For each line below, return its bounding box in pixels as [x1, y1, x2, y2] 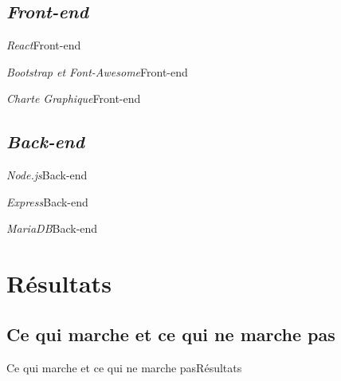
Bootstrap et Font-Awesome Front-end [6, 63, 188, 80]
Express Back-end [6, 193, 88, 210]
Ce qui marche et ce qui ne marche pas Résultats [6, 359, 242, 375]
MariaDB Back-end [6, 220, 98, 237]
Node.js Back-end [6, 167, 88, 183]
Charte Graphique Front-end [6, 90, 141, 107]
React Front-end [6, 37, 81, 53]
